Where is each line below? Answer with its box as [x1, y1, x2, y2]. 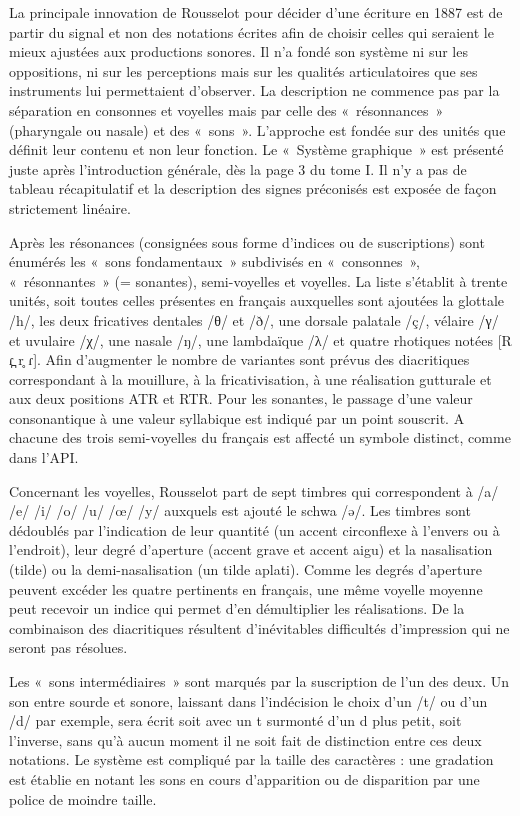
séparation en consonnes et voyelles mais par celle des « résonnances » [9, 99, 444, 120]
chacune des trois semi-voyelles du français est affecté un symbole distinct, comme [9, 427, 511, 448]
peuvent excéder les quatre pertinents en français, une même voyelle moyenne [9, 578, 483, 599]
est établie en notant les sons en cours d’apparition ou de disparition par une [9, 768, 480, 789]
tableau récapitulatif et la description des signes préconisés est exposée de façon [9, 178, 497, 199]
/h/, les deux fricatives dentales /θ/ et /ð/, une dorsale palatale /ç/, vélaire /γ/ [9, 309, 499, 330]
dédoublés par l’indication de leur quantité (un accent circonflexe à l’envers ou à [9, 519, 500, 540]
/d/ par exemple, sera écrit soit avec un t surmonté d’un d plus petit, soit [9, 710, 462, 731]
